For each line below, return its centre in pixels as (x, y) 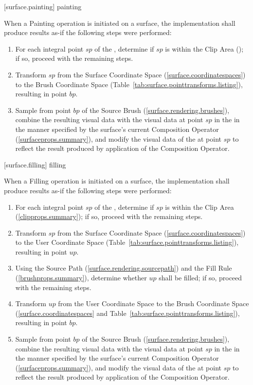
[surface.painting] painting (43, 6)
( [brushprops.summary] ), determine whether (81, 278)
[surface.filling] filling (35, 164)
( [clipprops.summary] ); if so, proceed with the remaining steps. (109, 216)
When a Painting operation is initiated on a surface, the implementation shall (120, 23)
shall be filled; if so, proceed (200, 278)
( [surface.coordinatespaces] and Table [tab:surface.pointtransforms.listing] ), (127, 313)
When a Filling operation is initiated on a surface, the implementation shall (117, 181)
